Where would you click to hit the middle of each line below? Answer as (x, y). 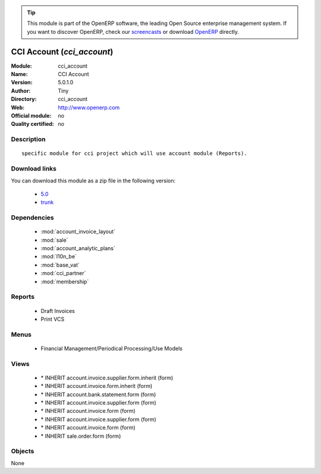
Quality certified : (33, 124)
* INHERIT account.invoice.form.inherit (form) (97, 386)
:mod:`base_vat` (60, 265)
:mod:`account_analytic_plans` (78, 248)
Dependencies (33, 218)
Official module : (31, 116)
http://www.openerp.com (89, 108)
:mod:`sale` (54, 240)
